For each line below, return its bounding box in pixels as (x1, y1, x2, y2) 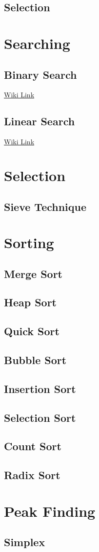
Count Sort (4, 438, 61, 454)
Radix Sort (4, 467, 60, 483)
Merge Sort (4, 266, 62, 281)
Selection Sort (4, 410, 76, 425)
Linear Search (4, 114, 75, 129)
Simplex (4, 534, 45, 550)
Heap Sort (4, 295, 57, 310)
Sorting (4, 232, 54, 253)
